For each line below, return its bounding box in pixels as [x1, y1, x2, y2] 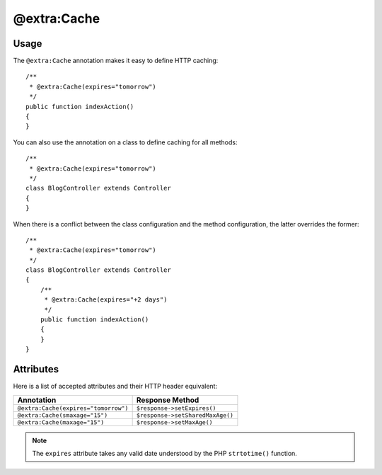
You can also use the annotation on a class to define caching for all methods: [13, 138, 238, 147]
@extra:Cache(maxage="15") [17, 418, 105, 426]
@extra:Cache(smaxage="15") [17, 411, 108, 419]
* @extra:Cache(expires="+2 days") [44, 296, 168, 304]
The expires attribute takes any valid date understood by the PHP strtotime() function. [32, 449, 297, 457]
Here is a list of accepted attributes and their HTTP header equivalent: [13, 382, 218, 391]
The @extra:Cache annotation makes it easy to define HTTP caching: [13, 57, 219, 65]
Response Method [136, 395, 199, 405]
